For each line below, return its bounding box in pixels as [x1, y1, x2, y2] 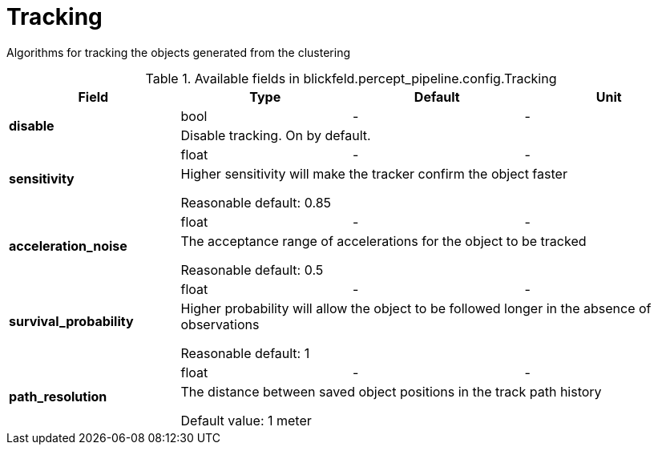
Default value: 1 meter [180, 412, 312, 429]
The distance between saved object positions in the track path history [180, 383, 602, 400]
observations [180, 316, 260, 332]
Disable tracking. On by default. [180, 127, 371, 143]
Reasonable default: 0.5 [180, 261, 324, 278]
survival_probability [9, 312, 134, 329]
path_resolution [9, 388, 107, 405]
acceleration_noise [9, 237, 127, 254]
